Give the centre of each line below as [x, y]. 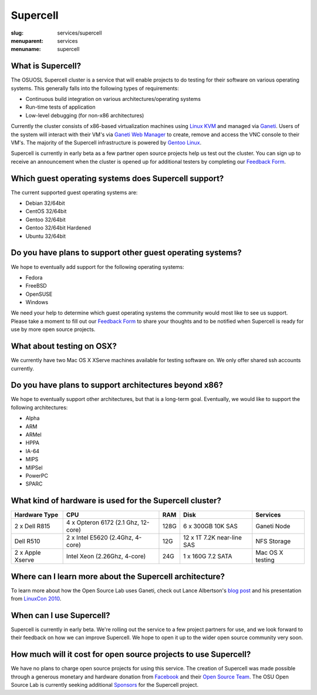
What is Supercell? [46, 66]
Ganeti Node [273, 527]
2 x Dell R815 [32, 527]
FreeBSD [36, 286]
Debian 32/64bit [45, 203]
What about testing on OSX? [64, 346]
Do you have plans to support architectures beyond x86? [117, 385]
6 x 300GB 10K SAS [210, 527]
